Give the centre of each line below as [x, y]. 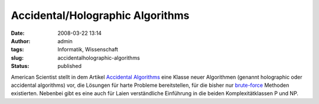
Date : [18, 33]
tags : [17, 50]
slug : [17, 58]
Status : [20, 66]
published [70, 66]
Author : [21, 41]
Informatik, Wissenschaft [88, 50]
